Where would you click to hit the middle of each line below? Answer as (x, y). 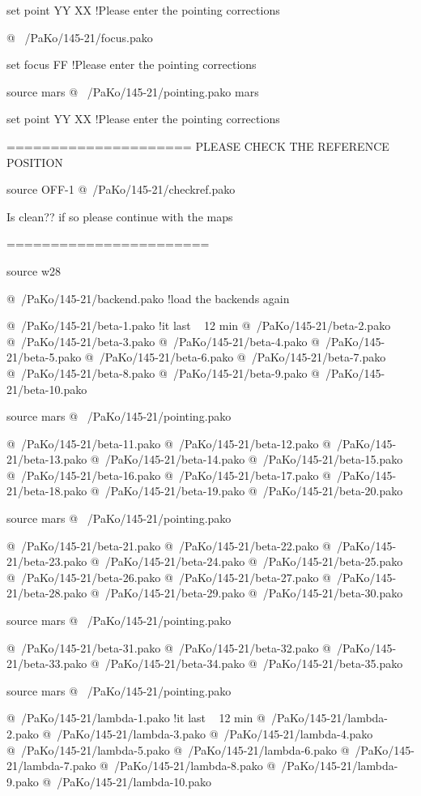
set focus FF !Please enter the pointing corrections (132, 64)
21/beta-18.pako (47, 491)
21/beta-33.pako (47, 663)
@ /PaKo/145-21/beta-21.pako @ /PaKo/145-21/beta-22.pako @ (169, 545)
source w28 (34, 270)
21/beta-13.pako (47, 459)
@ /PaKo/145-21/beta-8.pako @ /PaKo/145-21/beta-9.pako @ (163, 372)
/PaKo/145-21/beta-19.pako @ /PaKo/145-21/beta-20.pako (254, 491)
